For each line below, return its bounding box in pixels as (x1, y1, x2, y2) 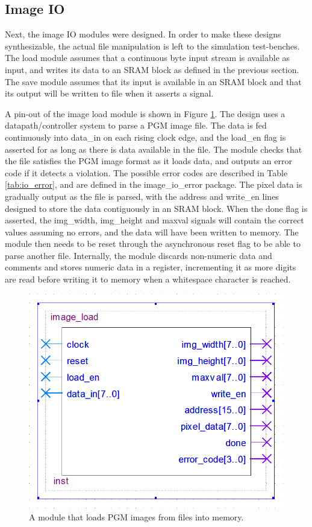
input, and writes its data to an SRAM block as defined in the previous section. (5, 63, 299, 75)
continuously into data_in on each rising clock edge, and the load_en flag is (5, 130, 286, 143)
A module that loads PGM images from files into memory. (29, 510, 244, 523)
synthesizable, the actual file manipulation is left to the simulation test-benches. (5, 39, 300, 52)
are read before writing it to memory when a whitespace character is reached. (5, 273, 291, 286)
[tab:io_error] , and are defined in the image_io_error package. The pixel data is (5, 178, 302, 191)
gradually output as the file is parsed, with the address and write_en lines (5, 190, 279, 202)
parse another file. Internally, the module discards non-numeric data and (5, 249, 272, 261)
